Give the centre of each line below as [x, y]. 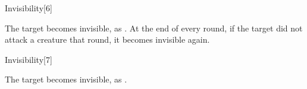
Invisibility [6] [29, 8]
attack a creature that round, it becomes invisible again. [107, 39]
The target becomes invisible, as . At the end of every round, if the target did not [154, 28]
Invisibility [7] [29, 59]
